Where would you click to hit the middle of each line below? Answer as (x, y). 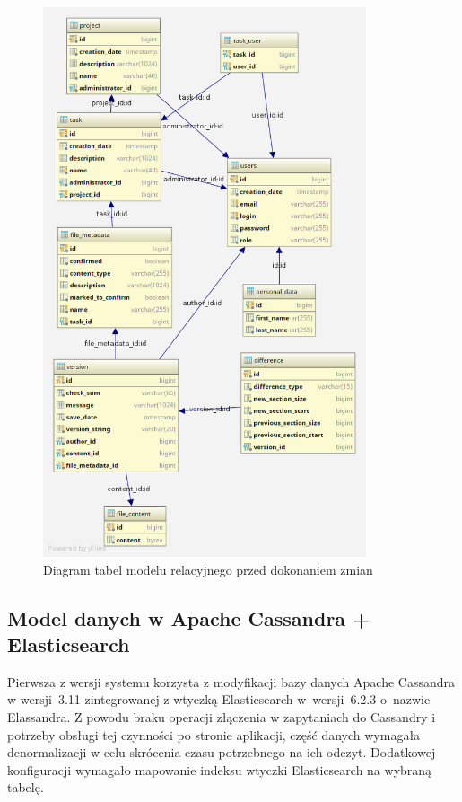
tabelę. (26, 787)
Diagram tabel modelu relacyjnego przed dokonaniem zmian (208, 569)
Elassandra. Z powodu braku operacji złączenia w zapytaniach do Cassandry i (222, 716)
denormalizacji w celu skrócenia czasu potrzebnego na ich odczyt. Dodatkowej (222, 752)
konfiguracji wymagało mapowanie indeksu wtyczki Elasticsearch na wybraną (220, 769)
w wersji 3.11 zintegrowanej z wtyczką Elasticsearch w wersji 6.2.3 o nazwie (219, 699)
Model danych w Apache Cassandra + (188, 617)
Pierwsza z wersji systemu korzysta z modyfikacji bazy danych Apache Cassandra (231, 681)
